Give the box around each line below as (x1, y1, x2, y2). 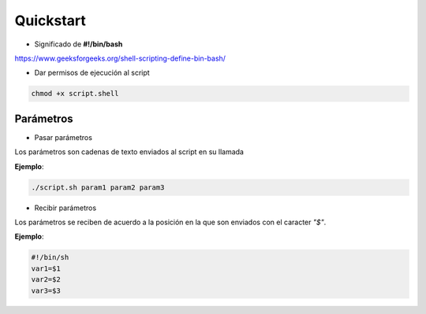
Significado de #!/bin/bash (34, 39, 123, 49)
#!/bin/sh (31, 253, 69, 262)
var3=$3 (31, 286, 61, 295)
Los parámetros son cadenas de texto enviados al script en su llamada (14, 147, 245, 157)
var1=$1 (31, 264, 61, 273)
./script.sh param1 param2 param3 (31, 183, 165, 192)
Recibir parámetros (34, 203, 97, 212)
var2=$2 (31, 275, 61, 284)
